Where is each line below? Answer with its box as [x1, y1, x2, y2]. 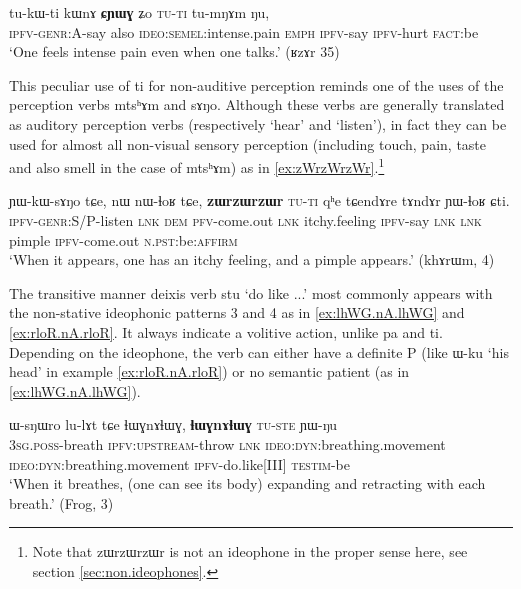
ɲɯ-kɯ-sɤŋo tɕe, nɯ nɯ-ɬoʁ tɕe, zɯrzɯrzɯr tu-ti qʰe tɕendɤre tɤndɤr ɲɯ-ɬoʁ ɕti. [9, 190, 510, 211]
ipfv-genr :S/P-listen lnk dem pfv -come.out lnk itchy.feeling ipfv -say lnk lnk [9, 210, 482, 230]
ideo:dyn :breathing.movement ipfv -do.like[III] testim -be [9, 453, 350, 474]
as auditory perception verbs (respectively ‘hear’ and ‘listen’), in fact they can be [9, 113, 507, 134]
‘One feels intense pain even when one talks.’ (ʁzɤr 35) [9, 41, 340, 62]
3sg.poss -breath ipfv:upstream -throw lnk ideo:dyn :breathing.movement [9, 433, 446, 454]
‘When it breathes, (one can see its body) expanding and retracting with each [9, 473, 486, 494]
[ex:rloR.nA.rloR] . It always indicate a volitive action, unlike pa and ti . [9, 321, 443, 342]
